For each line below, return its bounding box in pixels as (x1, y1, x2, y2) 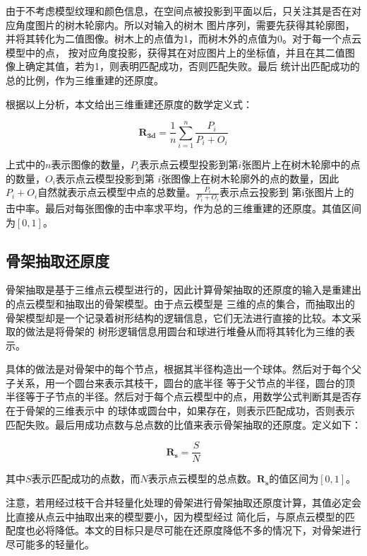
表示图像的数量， (51, 157, 131, 172)
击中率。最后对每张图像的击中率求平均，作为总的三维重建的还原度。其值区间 (6, 200, 361, 215)
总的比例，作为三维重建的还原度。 (6, 72, 164, 87)
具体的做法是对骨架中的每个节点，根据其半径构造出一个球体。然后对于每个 (6, 361, 351, 376)
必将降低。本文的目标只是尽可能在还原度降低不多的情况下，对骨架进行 (35, 523, 361, 538)
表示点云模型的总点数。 (148, 471, 257, 486)
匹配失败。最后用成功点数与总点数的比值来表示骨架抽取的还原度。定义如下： (6, 417, 361, 432)
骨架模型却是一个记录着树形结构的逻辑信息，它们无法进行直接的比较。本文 (6, 310, 351, 325)
